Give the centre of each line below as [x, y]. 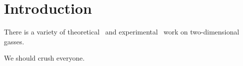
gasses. [14, 41]
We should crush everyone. [44, 58]
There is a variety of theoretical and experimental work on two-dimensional [122, 32]
